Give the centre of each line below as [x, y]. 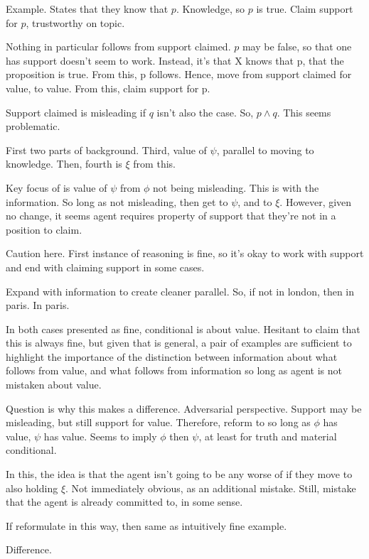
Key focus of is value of [57, 187]
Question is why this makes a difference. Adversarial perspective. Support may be [184, 408]
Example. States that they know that [87, 9]
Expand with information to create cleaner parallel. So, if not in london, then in [180, 291]
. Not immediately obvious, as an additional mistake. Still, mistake [211, 488]
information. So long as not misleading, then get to [117, 201]
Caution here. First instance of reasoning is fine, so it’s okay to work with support [185, 253]
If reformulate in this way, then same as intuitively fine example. [146, 525]
